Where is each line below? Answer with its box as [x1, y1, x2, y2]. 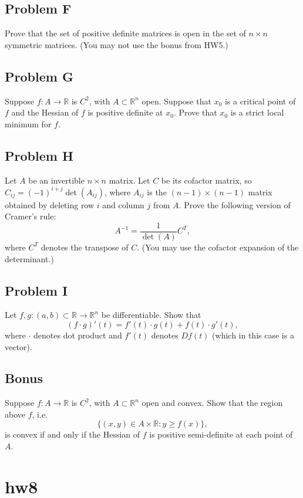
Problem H [5, 146, 73, 164]
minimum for [5, 117, 52, 130]
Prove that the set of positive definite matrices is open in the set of [5, 27, 246, 39]
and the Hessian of [11, 106, 79, 118]
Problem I [5, 281, 68, 299]
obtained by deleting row [5, 198, 95, 211]
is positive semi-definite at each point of [149, 428, 293, 441]
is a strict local [230, 106, 284, 118]
